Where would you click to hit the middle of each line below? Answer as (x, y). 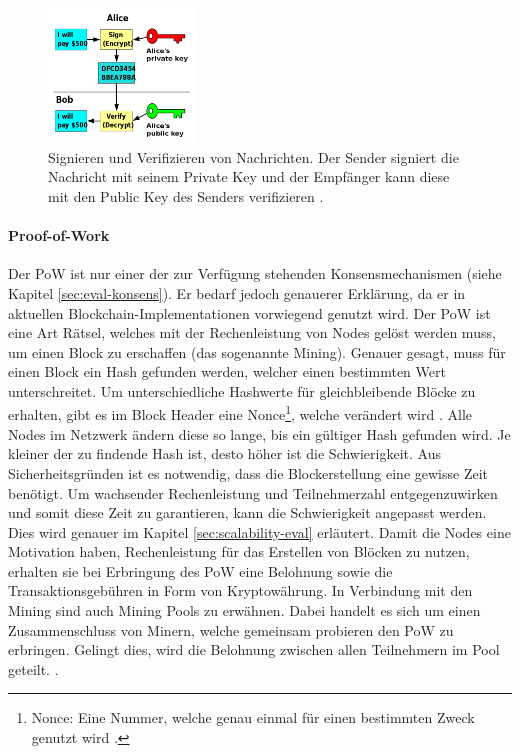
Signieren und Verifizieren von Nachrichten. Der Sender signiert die (253, 156)
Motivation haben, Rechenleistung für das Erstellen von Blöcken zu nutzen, (239, 551)
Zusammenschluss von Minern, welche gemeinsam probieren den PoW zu (231, 629)
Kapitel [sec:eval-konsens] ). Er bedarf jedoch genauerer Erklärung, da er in (237, 292)
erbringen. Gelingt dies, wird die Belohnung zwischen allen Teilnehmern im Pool (254, 649)
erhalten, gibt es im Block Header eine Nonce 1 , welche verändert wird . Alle (240, 413)
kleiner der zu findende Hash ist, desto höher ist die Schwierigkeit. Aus (224, 453)
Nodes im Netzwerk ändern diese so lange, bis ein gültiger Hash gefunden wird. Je (259, 433)
